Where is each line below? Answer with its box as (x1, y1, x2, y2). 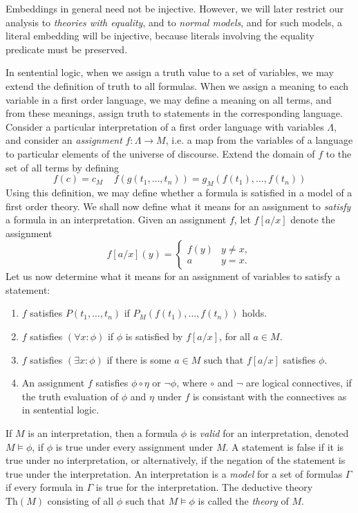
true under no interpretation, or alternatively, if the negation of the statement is (6, 453, 346, 467)
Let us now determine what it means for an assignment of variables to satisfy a (6, 269, 341, 283)
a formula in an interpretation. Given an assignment (6, 212, 227, 227)
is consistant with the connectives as (192, 389, 347, 403)
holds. (242, 306, 267, 320)
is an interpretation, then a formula (28, 426, 178, 440)
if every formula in (6, 480, 84, 494)
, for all (219, 329, 250, 344)
